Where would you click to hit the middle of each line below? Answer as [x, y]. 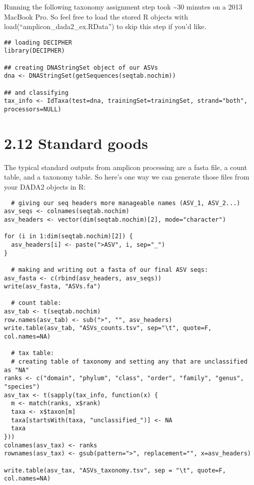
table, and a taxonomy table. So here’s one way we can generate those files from [127, 177]
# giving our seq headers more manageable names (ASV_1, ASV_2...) [126, 203]
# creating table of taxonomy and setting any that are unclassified [129, 362]
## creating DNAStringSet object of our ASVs [81, 67]
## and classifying [36, 93]
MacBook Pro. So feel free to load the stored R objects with [96, 16]
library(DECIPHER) [34, 51]
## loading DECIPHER [38, 42]
